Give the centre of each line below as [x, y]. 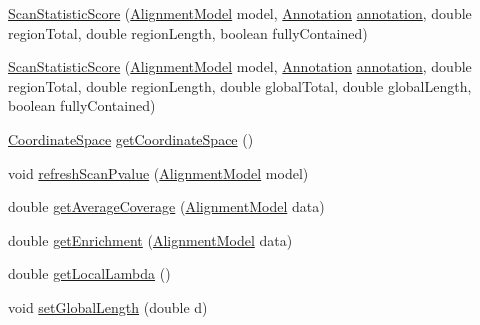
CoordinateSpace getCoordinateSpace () [131, 138]
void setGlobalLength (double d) [108, 306]
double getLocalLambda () [89, 273]
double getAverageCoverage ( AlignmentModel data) [166, 206]
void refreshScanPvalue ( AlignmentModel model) [158, 172]
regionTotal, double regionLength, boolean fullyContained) [188, 32]
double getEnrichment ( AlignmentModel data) [150, 239]
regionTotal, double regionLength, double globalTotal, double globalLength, [240, 85]
